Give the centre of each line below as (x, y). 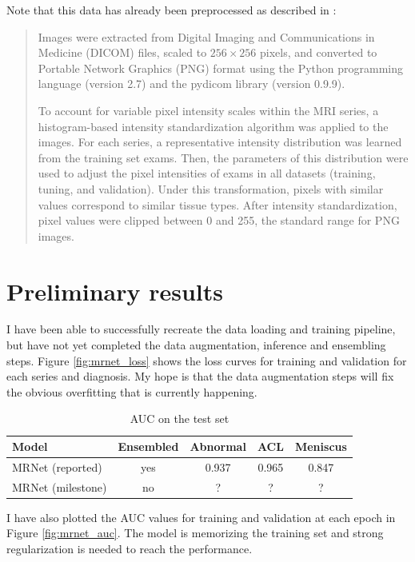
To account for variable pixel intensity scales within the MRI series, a (208, 110)
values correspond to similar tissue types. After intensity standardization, (217, 204)
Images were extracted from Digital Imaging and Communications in (206, 36)
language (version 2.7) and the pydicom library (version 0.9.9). (192, 84)
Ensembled (148, 446)
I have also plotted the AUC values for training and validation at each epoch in (201, 517)
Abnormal (218, 446)
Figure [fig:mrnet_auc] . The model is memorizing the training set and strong (195, 533)
